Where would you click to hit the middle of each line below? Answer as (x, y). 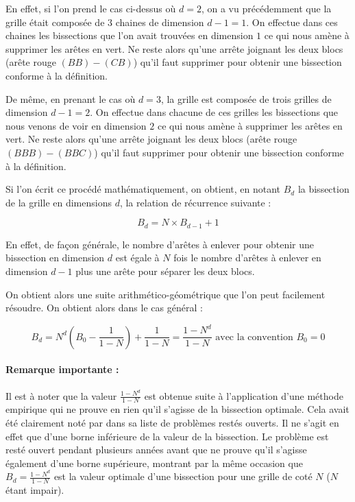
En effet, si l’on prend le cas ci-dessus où (91, 8)
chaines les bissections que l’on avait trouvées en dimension (130, 35)
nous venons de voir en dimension (76, 125)
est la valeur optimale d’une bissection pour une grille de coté (183, 476)
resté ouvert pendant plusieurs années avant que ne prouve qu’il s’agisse (156, 450)
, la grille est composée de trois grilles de (246, 98)
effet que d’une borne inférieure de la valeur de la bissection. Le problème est (167, 436)
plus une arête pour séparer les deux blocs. (165, 271)
